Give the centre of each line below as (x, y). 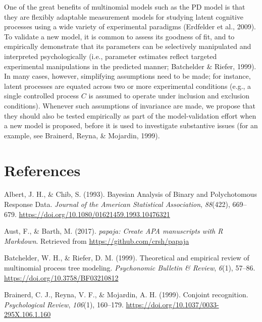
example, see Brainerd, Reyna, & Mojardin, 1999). (82, 135)
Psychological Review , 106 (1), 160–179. (64, 304)
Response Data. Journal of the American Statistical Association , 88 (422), (117, 204)
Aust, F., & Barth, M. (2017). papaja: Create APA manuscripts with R (114, 231)
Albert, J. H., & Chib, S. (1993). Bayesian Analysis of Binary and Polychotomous (130, 194)
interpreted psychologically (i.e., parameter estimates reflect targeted (111, 56)
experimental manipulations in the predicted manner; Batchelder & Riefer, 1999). (130, 66)
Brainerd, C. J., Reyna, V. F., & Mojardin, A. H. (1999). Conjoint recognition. (126, 294)
